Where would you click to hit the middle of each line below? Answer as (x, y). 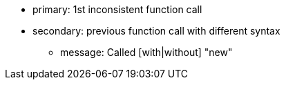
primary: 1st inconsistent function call (117, 9)
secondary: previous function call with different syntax (156, 31)
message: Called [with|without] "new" (146, 52)
